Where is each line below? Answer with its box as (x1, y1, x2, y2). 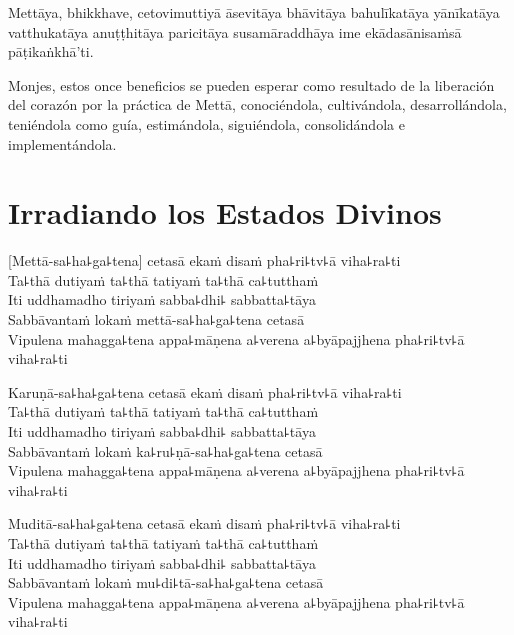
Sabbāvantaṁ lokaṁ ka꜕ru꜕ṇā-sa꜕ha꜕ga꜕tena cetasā (8, 440, 323, 461)
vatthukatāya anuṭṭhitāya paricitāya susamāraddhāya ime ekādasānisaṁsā (8, 21, 462, 42)
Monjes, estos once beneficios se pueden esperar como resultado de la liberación (8, 74, 495, 95)
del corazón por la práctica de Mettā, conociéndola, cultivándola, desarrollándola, (8, 94, 507, 115)
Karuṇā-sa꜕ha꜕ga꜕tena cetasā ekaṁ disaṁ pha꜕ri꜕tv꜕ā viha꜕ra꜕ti (8, 381, 402, 402)
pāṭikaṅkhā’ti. (8, 41, 94, 62)
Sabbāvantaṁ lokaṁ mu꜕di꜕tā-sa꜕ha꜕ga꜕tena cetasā (8, 572, 324, 593)
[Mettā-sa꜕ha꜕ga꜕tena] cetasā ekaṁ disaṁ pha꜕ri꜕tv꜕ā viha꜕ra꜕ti (8, 250, 401, 271)
